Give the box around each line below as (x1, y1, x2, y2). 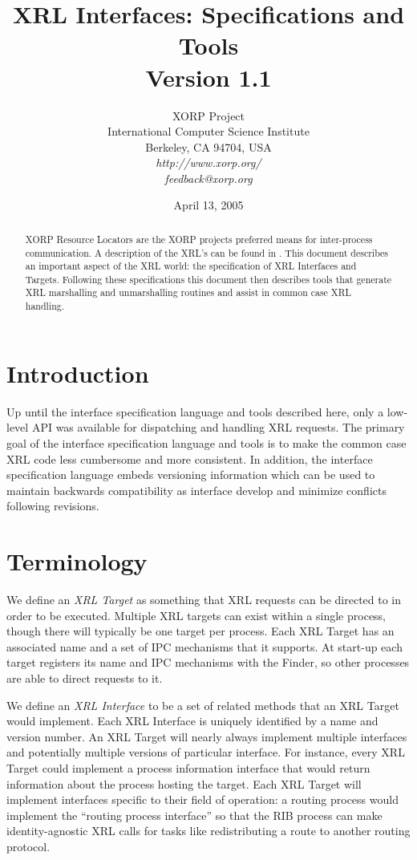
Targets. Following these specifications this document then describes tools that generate (25, 272, 392, 286)
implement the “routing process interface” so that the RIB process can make (6, 806, 383, 823)
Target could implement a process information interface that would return (6, 759, 370, 776)
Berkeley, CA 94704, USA (145, 138, 272, 155)
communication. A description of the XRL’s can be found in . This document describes (25, 245, 389, 259)
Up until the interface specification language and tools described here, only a (6, 403, 384, 420)
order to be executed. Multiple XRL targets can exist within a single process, (6, 606, 387, 623)
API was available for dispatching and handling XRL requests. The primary (31, 419, 405, 436)
